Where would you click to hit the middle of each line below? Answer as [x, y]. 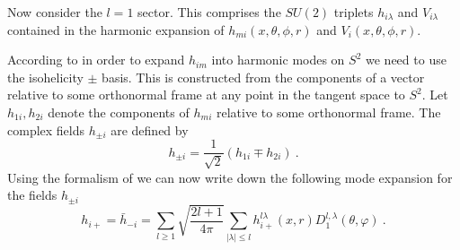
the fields [32, 195]
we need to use [406, 60]
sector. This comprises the [209, 12]
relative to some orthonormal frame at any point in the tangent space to [206, 95]
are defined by [150, 129]
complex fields [46, 129]
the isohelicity [45, 77]
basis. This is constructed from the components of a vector [263, 77]
